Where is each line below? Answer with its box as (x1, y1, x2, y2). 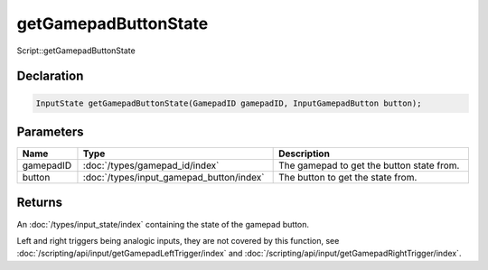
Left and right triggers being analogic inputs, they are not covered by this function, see (16, 235, 340, 246)
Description (278, 147, 330, 160)
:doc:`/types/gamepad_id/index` (82, 159, 220, 172)
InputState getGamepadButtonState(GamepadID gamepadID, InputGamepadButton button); (35, 98, 422, 108)
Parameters (16, 124, 84, 139)
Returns (16, 195, 63, 210)
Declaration (16, 69, 84, 84)
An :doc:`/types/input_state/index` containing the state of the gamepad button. (16, 219, 309, 229)
